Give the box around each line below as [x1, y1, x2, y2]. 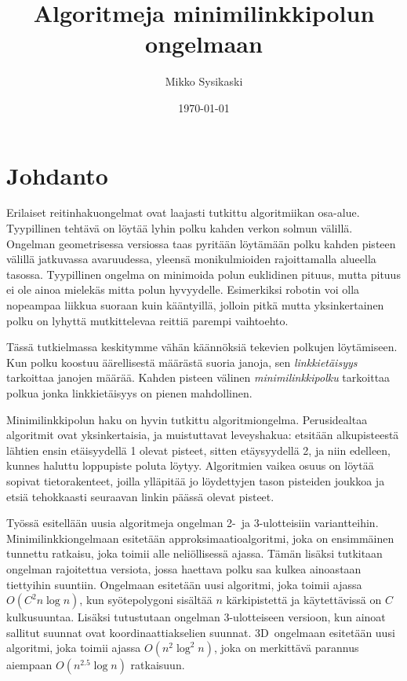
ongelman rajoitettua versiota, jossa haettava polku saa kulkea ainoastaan [6, 560, 362, 577]
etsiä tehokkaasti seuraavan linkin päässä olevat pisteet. [6, 488, 274, 504]
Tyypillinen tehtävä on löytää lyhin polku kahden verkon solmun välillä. [6, 220, 353, 236]
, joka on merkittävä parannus [213, 639, 359, 656]
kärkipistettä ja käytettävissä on [226, 591, 382, 608]
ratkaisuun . [130, 657, 185, 673]
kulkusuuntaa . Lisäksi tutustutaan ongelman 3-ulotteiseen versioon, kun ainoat [6, 609, 386, 625]
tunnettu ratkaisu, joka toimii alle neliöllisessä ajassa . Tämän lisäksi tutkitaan [6, 545, 383, 562]
